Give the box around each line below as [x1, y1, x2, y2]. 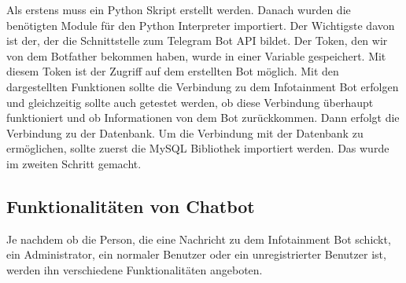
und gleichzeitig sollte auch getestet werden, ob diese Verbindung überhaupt [6, 94, 374, 110]
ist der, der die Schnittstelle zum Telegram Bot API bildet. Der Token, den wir [6, 32, 388, 49]
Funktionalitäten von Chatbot [6, 193, 255, 218]
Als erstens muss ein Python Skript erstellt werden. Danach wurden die [6, 2, 351, 17]
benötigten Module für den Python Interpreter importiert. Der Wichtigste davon [6, 17, 395, 33]
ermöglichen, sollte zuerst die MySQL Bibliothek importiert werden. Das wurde [6, 140, 389, 156]
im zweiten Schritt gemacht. [6, 155, 142, 171]
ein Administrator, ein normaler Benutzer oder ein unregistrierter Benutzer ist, [6, 246, 386, 263]
